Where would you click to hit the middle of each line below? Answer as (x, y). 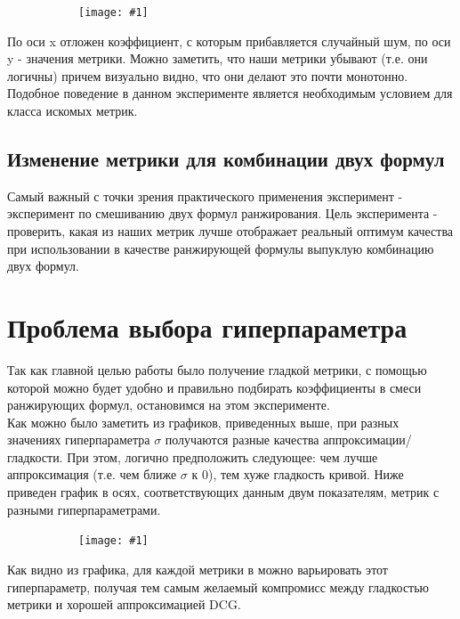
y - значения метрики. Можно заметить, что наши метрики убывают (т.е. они (218, 58)
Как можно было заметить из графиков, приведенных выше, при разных (203, 422)
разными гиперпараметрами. (84, 509)
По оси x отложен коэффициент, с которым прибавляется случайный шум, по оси (229, 41)
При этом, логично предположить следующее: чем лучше (222, 456)
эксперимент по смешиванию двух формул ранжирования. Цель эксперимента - (222, 213)
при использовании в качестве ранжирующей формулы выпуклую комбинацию (221, 248)
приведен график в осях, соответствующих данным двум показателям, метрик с (223, 492)
